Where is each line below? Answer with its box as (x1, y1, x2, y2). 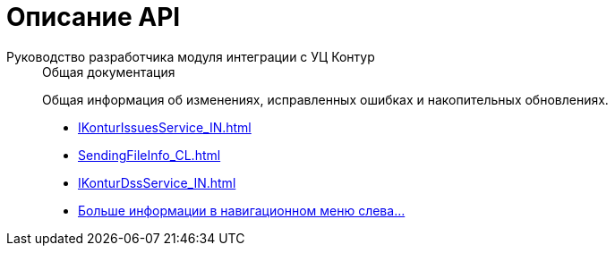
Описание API (6, 2, 181, 32)
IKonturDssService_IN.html (78, 174, 236, 190)
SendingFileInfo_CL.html (78, 147, 221, 163)
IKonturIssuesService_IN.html (78, 119, 252, 135)
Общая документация (42, 63, 175, 80)
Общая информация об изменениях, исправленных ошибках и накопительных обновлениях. (42, 91, 609, 107)
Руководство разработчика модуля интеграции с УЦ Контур (6, 48, 375, 64)
